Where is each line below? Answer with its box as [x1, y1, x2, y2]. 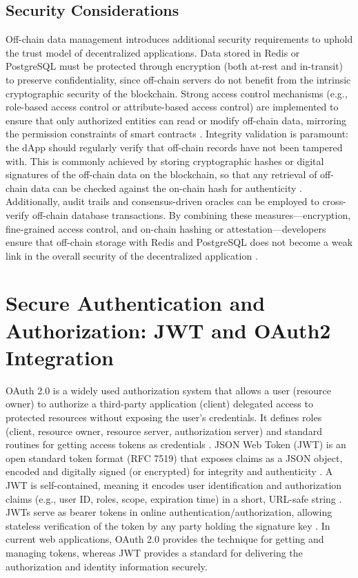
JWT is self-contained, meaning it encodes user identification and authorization [6, 477, 342, 492]
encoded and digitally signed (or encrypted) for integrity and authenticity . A [6, 464, 333, 479]
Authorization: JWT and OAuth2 [6, 316, 331, 344]
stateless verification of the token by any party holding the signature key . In [6, 518, 330, 532]
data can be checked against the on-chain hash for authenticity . [30, 180, 302, 195]
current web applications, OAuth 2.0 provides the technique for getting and [6, 532, 324, 546]
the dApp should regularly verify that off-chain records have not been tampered [6, 139, 343, 154]
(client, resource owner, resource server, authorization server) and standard [6, 423, 322, 438]
